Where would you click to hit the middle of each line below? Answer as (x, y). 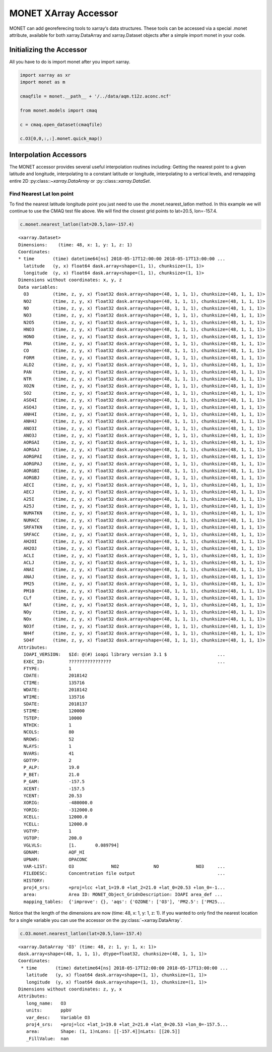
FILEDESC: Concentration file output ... (124, 874)
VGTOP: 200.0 (53, 838)
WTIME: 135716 (54, 697)
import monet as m (43, 82)
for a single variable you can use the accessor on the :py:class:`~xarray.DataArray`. (96, 920)
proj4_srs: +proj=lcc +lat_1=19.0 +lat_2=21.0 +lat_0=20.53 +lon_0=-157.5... (127, 1024)
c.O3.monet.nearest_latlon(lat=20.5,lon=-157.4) (81, 933)
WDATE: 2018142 (55, 690)
